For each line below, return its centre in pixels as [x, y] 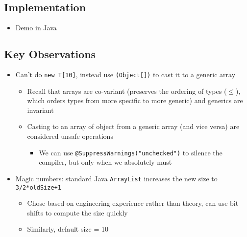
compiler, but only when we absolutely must [105, 162]
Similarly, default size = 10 [68, 229]
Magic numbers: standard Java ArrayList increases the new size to [116, 178]
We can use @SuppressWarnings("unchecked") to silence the [131, 152]
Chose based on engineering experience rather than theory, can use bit [133, 203]
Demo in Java [36, 28]
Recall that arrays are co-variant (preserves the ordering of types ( [127, 91]
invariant [40, 110]
